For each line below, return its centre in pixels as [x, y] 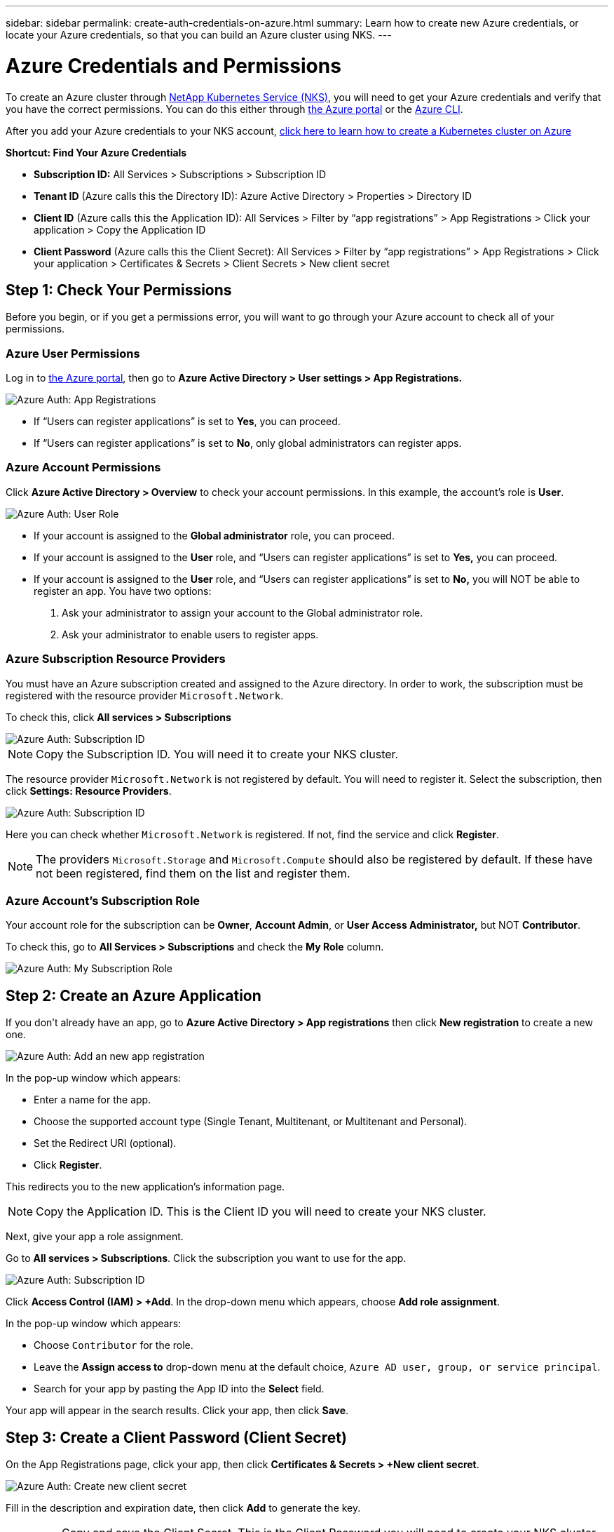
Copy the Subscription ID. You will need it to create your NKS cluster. [217, 754]
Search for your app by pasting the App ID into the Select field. [179, 1389]
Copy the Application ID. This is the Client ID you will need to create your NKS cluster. [261, 1212]
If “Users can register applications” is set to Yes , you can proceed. [187, 422]
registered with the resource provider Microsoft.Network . [145, 695]
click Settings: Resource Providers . [89, 791]
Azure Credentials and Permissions [173, 66]
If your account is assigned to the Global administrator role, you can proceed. [214, 535]
